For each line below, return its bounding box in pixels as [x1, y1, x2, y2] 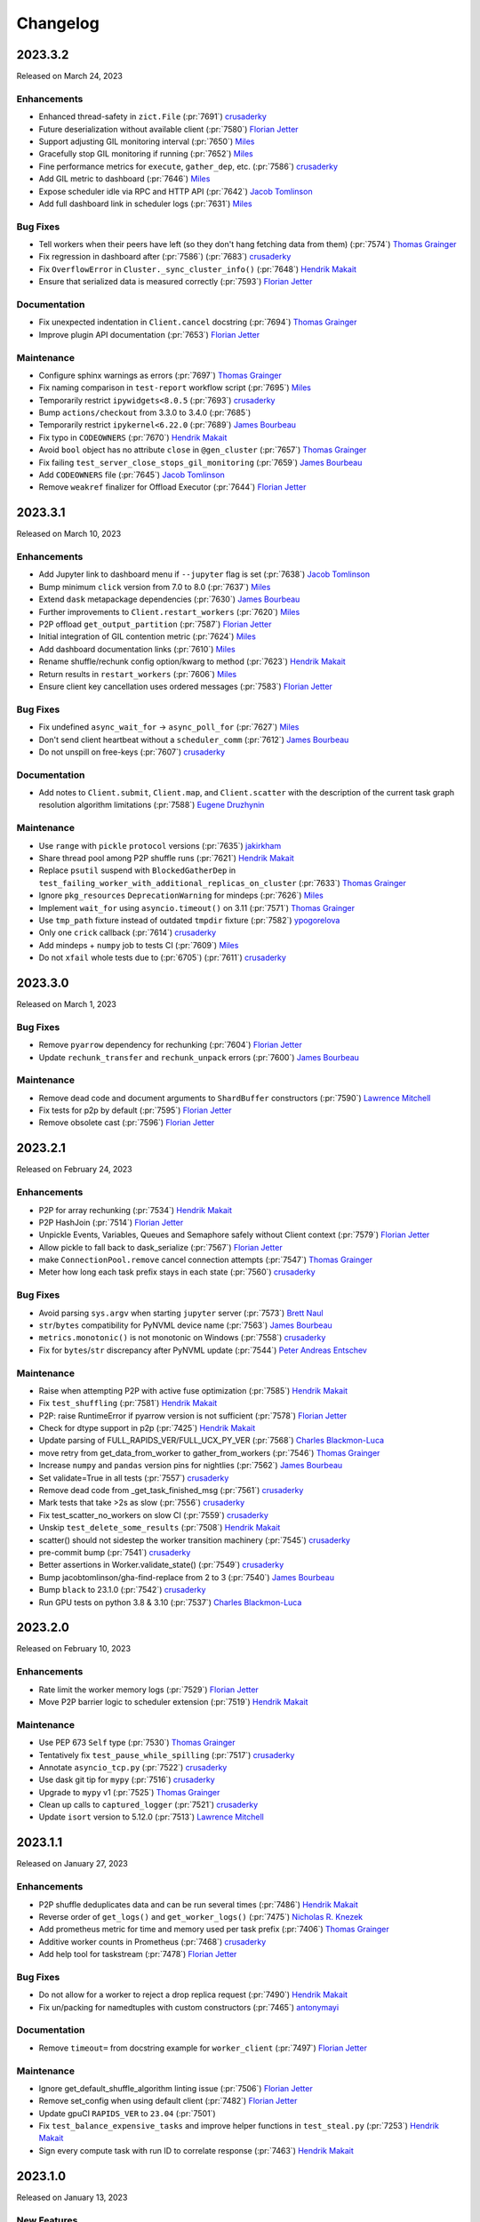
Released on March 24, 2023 [16, 71, 124, 82]
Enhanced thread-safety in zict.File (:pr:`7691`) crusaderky [38, 111, 267, 122]
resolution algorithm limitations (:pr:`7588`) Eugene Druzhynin [38, 800, 265, 811]
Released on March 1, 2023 [16, 999, 117, 1010]
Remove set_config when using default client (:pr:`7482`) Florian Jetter [38, 2096, 298, 2106]
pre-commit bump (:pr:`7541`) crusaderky [38, 1547, 191, 1557]
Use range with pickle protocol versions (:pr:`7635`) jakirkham [38, 840, 282, 851]
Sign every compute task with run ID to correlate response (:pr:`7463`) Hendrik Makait [38, 2145, 355, 2155]
